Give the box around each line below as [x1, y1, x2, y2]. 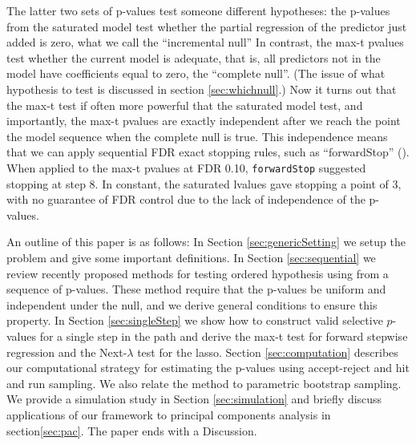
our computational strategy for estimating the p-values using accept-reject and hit [6, 359, 410, 376]
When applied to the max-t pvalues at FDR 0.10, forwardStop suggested [6, 159, 366, 176]
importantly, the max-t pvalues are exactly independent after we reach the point [6, 112, 401, 129]
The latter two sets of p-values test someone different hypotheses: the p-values [6, 2, 390, 18]
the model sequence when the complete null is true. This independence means [6, 127, 388, 144]
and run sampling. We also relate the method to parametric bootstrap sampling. [6, 374, 402, 391]
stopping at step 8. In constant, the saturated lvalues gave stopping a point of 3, [6, 175, 402, 192]
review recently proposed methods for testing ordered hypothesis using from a [6, 265, 389, 281]
